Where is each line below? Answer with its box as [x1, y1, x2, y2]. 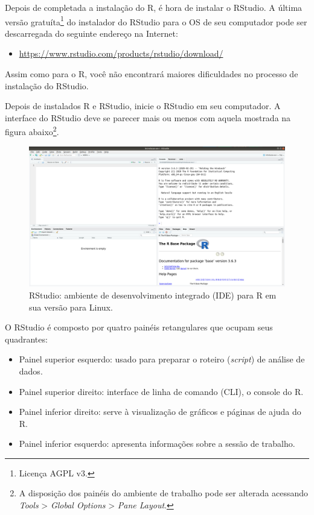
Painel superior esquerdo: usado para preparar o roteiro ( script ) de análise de [19, 353, 305, 365]
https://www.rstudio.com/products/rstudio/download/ [19, 47, 223, 60]
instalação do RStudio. [5, 79, 89, 92]
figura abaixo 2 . [5, 124, 59, 138]
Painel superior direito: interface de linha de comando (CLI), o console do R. [19, 385, 304, 397]
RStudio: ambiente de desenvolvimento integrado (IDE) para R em [29, 288, 277, 301]
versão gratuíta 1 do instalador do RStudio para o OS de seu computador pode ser [5, 13, 307, 28]
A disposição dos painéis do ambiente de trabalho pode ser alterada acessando [19, 487, 308, 499]
